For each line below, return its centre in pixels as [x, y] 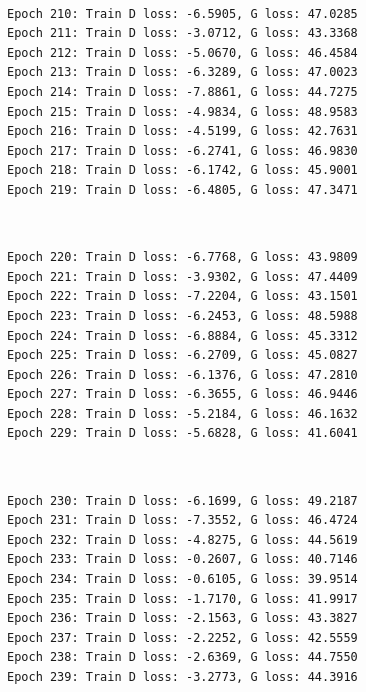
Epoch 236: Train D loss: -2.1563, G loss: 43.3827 [182, 618]
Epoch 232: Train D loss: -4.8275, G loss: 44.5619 [182, 539]
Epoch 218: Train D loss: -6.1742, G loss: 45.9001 [182, 170]
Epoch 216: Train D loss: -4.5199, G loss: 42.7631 [182, 131]
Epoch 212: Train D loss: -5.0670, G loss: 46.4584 [182, 52]
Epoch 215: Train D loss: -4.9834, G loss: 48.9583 [182, 111]
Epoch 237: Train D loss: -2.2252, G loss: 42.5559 [182, 637]
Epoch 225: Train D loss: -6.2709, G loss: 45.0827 [182, 355]
